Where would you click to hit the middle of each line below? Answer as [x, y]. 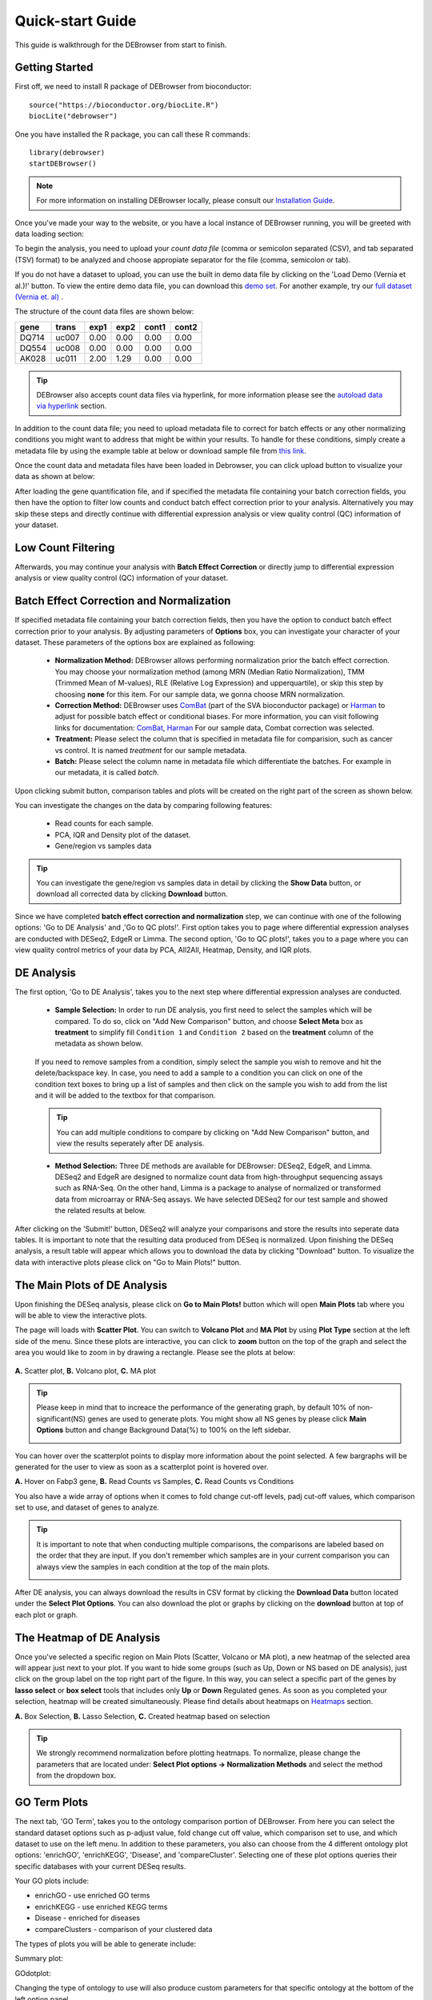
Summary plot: [39, 1958]
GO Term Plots [52, 1803]
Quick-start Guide [76, 21]
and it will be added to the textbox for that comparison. [125, 1095]
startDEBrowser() [63, 164]
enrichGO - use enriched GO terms [92, 1895]
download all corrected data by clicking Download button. [132, 894]
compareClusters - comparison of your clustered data [124, 1929]
